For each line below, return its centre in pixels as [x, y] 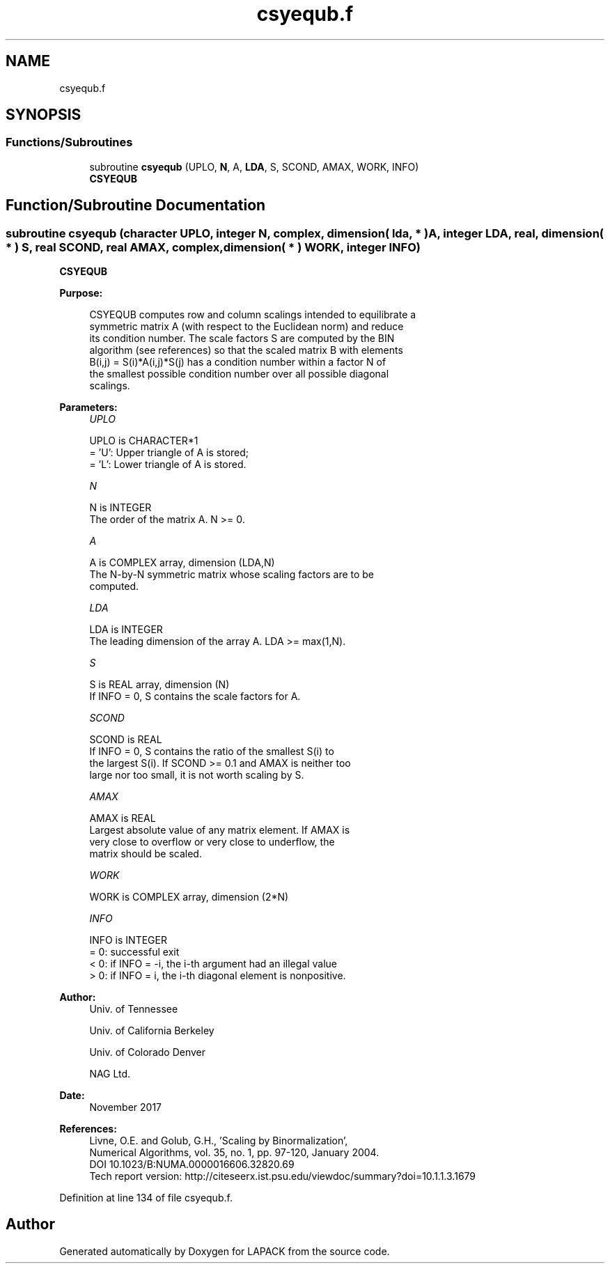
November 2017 [126, 1107]
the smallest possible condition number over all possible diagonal [239, 374]
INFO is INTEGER [128, 940]
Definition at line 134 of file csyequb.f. [146, 1198]
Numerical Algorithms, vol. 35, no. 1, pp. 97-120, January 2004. [234, 1153]
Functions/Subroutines [69, 142]
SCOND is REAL [126, 740]
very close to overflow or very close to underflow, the [212, 842]
